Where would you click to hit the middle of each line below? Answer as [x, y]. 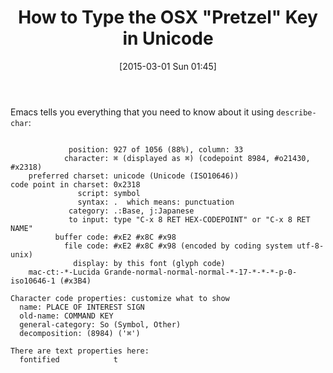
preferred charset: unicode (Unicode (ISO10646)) [134, 176]
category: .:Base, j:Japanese [131, 211]
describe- [296, 112]
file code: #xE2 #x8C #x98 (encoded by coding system [178, 246]
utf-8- [310, 246]
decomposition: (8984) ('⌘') [80, 333]
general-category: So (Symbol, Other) [100, 324]
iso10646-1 [33, 281]
